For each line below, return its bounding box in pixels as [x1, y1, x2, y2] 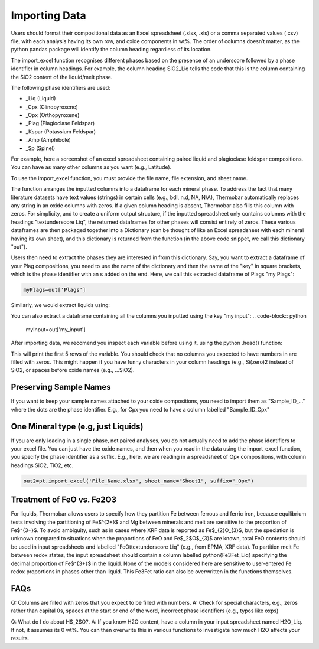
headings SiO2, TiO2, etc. [11, 461, 74, 469]
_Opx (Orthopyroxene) [25, 112, 80, 119]
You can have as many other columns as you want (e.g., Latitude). [11, 164, 172, 171]
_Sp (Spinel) [25, 145, 56, 152]
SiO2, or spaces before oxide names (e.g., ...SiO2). [11, 367, 135, 374]
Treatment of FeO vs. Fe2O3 [11, 495, 117, 505]
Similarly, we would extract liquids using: [11, 302, 110, 309]
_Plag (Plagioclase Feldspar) [25, 120, 95, 127]
